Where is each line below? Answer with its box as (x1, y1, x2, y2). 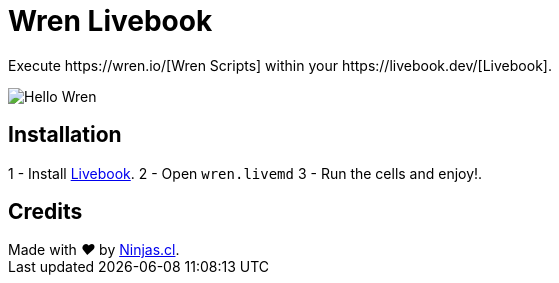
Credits (8, 199, 83, 225)
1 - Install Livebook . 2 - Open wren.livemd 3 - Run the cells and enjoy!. (8, 164, 483, 182)
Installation (8, 122, 122, 148)
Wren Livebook (8, 4, 213, 38)
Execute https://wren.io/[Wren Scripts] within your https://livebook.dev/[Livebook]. (8, 56, 552, 74)
